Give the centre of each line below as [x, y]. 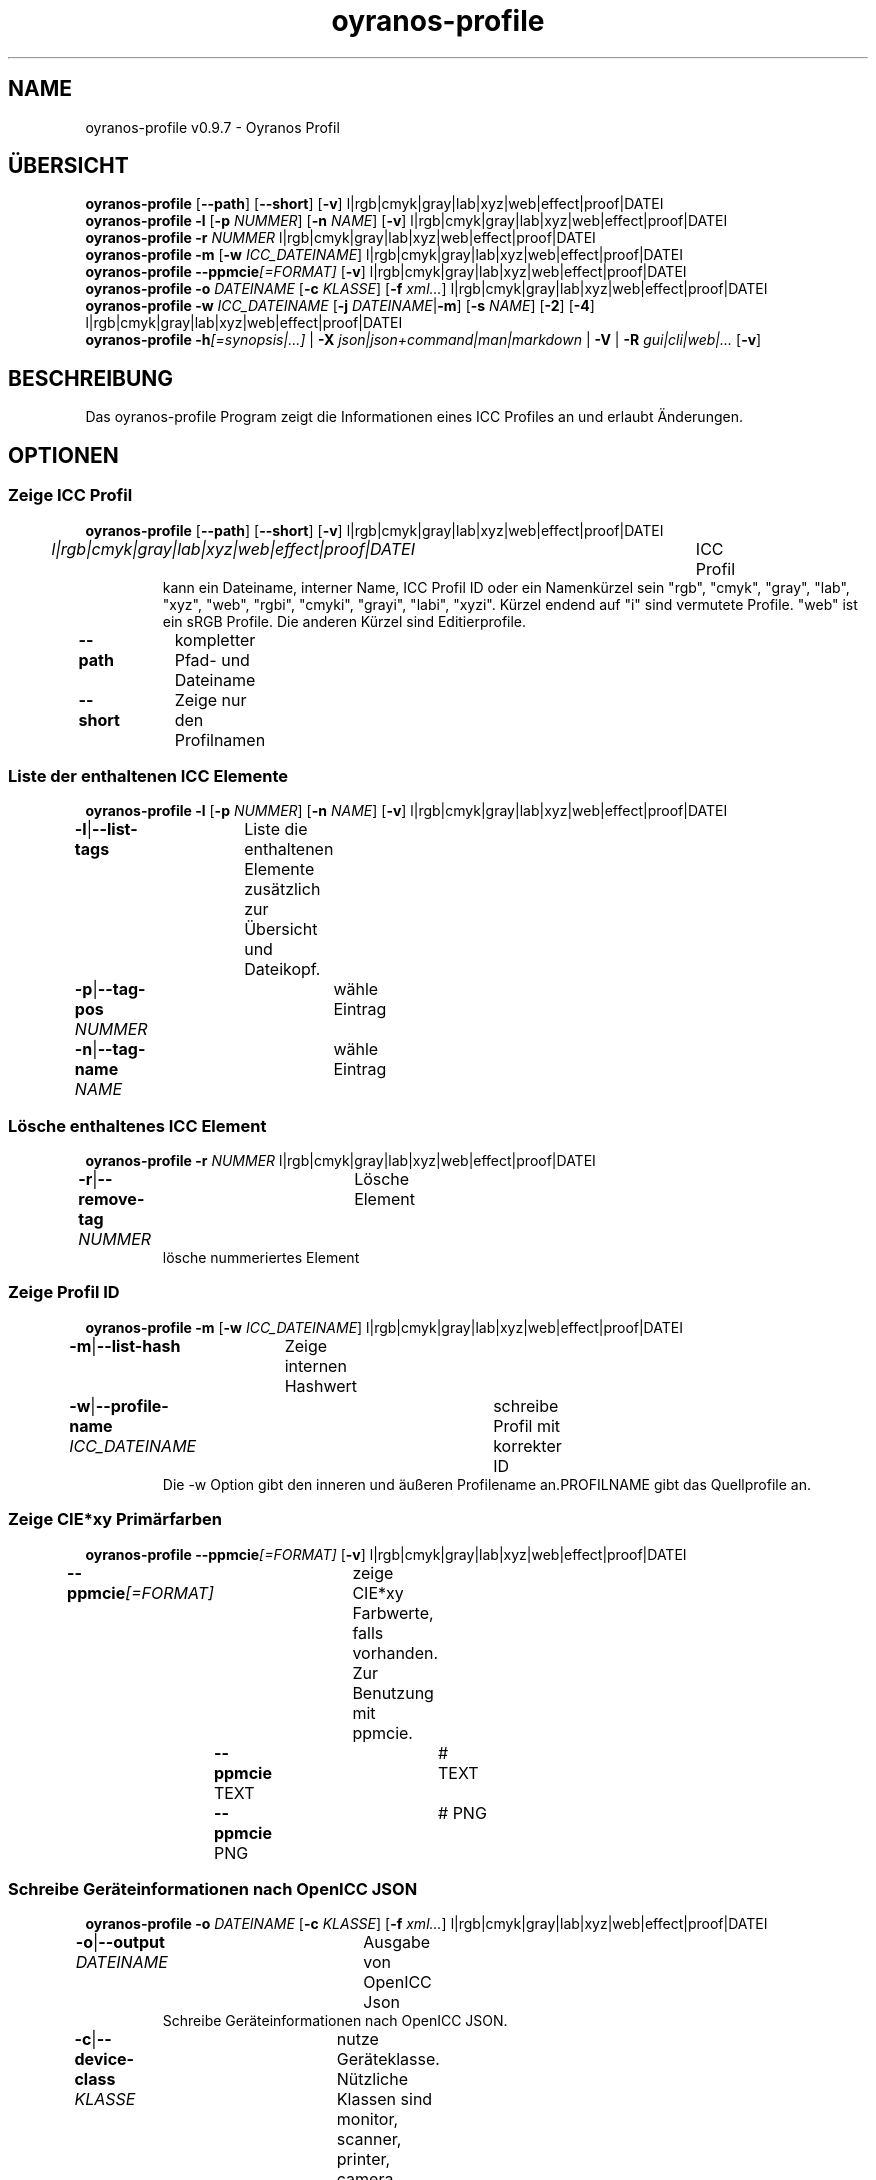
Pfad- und [212, 659]
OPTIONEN [63, 455]
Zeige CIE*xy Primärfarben [115, 1519]
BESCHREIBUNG [91, 378]
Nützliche [372, 2079]
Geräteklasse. [388, 2059]
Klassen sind [384, 2099]
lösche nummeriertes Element [261, 1257]
